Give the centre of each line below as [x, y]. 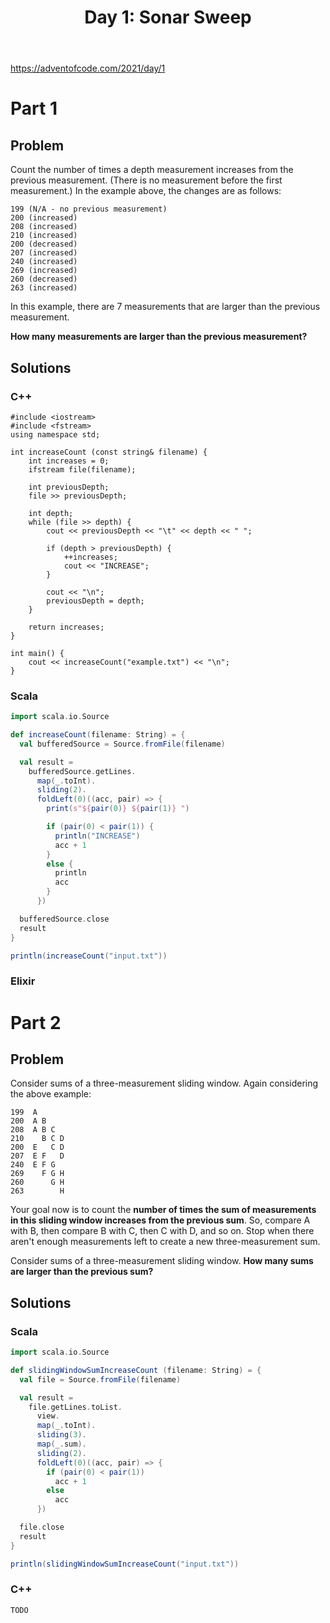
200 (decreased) [44, 244]
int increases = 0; [69, 461]
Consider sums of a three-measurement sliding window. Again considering [164, 1083]
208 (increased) [44, 227]
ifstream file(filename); [82, 469]
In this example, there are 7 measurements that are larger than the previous [165, 307]
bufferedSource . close [64, 919]
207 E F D [37, 1156]
